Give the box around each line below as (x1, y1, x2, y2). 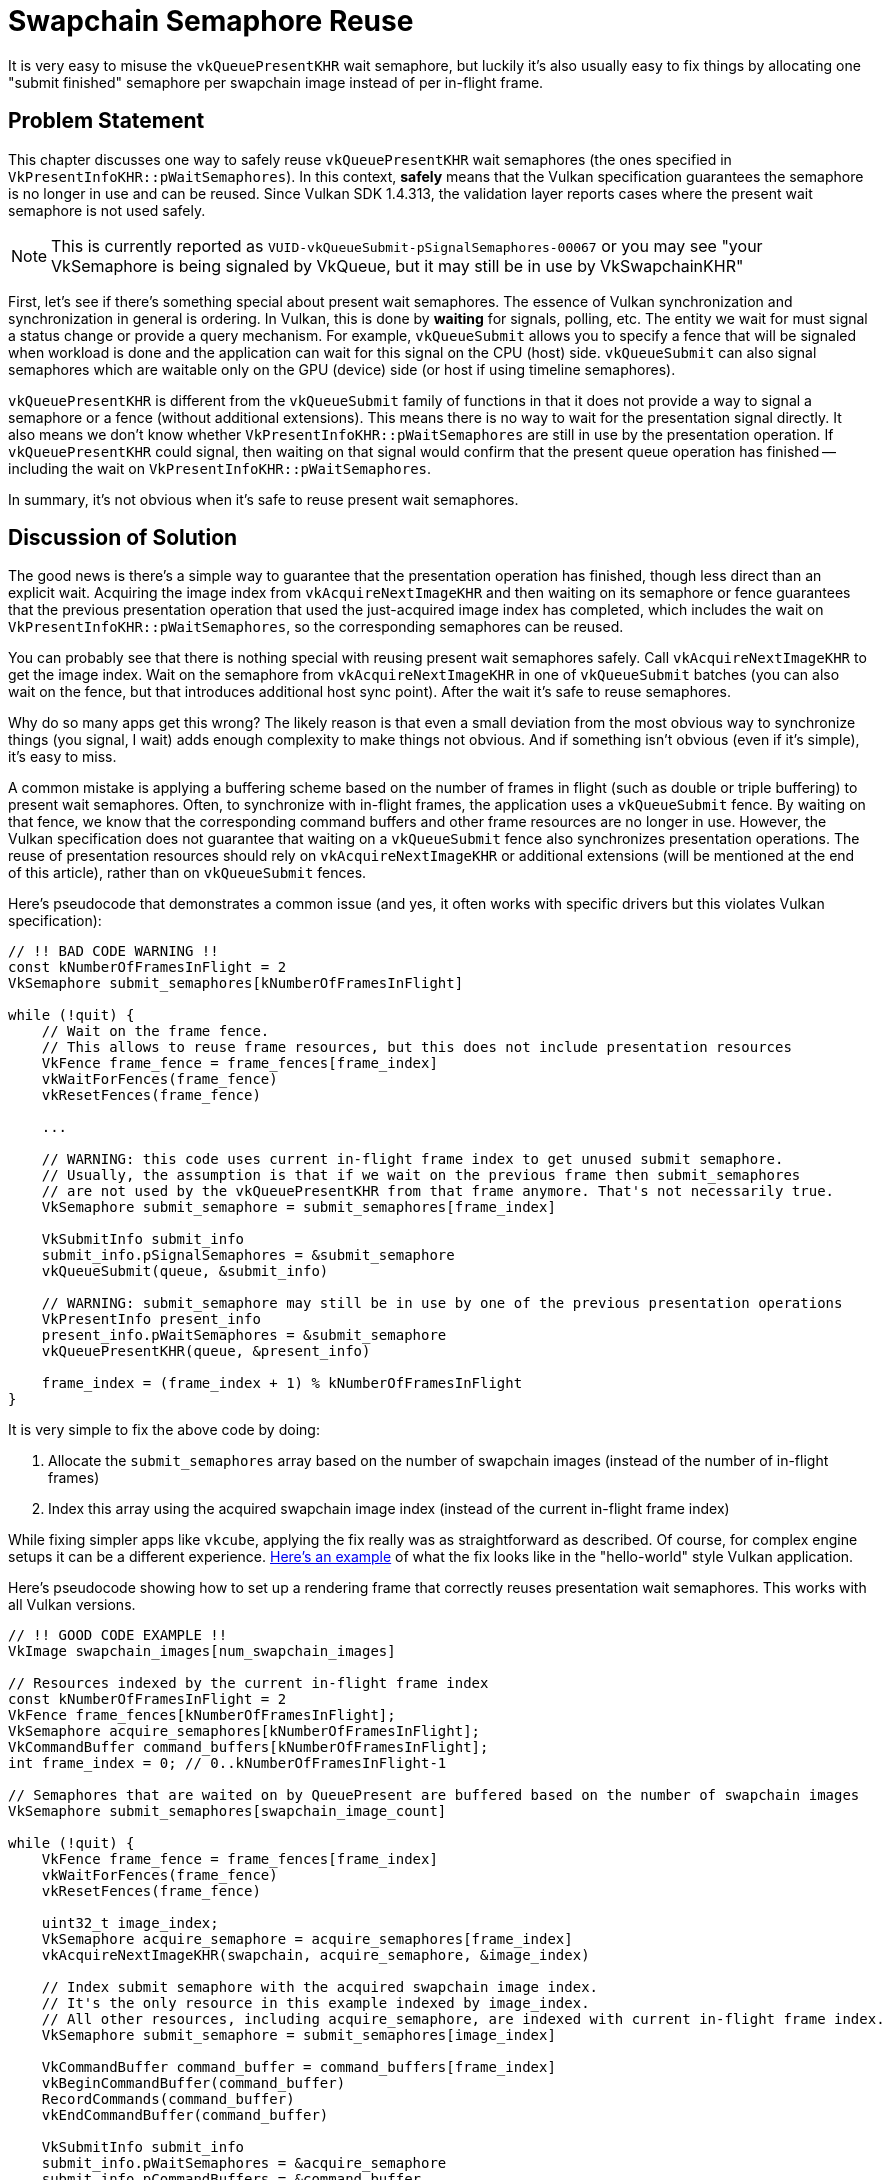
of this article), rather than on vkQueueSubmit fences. (8, 864, 367, 882)
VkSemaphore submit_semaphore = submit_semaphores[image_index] (41, 2027, 556, 2044)
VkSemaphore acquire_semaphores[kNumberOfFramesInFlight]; (8, 1723, 481, 1740)
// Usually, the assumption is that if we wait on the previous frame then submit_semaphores (41, 1167, 801, 1184)
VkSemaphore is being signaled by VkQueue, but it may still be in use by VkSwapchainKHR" (51, 255, 744, 276)
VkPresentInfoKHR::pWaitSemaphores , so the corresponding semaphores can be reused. (8, 618, 624, 636)
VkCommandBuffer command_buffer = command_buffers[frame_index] (41, 2059, 556, 2076)
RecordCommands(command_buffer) (41, 2091, 295, 2108)
